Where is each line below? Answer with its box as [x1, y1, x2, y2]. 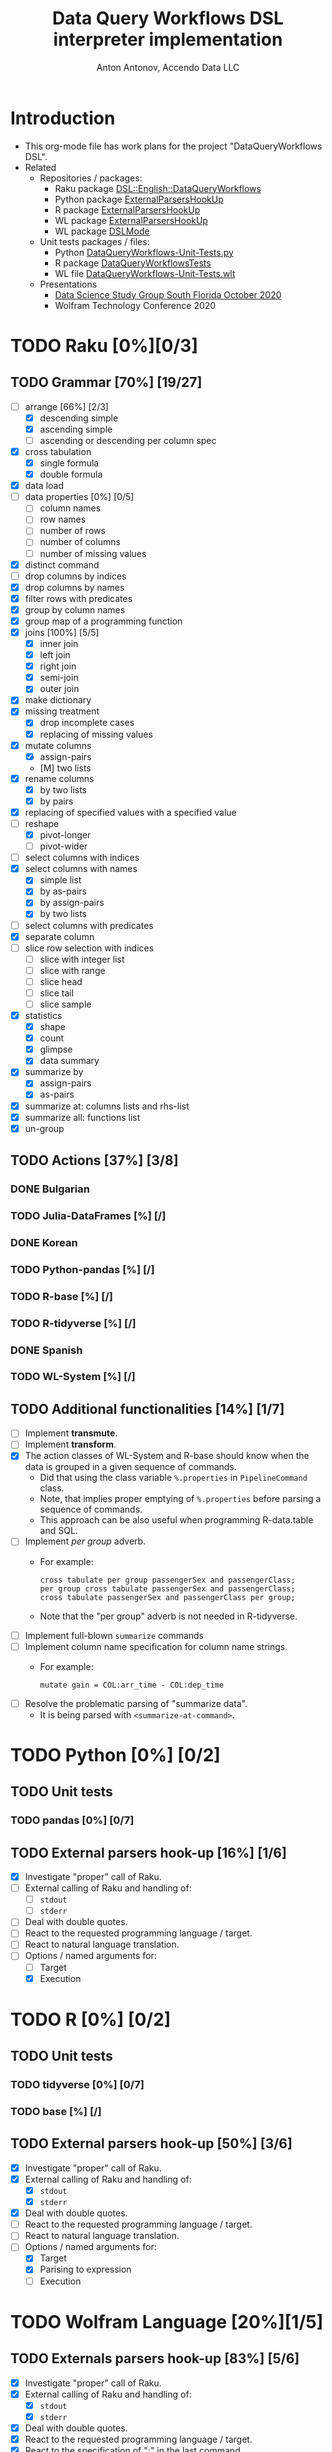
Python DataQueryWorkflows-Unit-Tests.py [54, 246, 234, 258]
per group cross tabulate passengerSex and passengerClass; [39, 1583, 296, 1594]
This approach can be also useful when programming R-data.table [39, 1514, 314, 1526]
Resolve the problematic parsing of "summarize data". [24, 1697, 248, 1709]
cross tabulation [24, 445, 92, 457]
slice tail [39, 987, 75, 999]
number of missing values [39, 547, 147, 559]
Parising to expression [39, 2263, 132, 2276]
